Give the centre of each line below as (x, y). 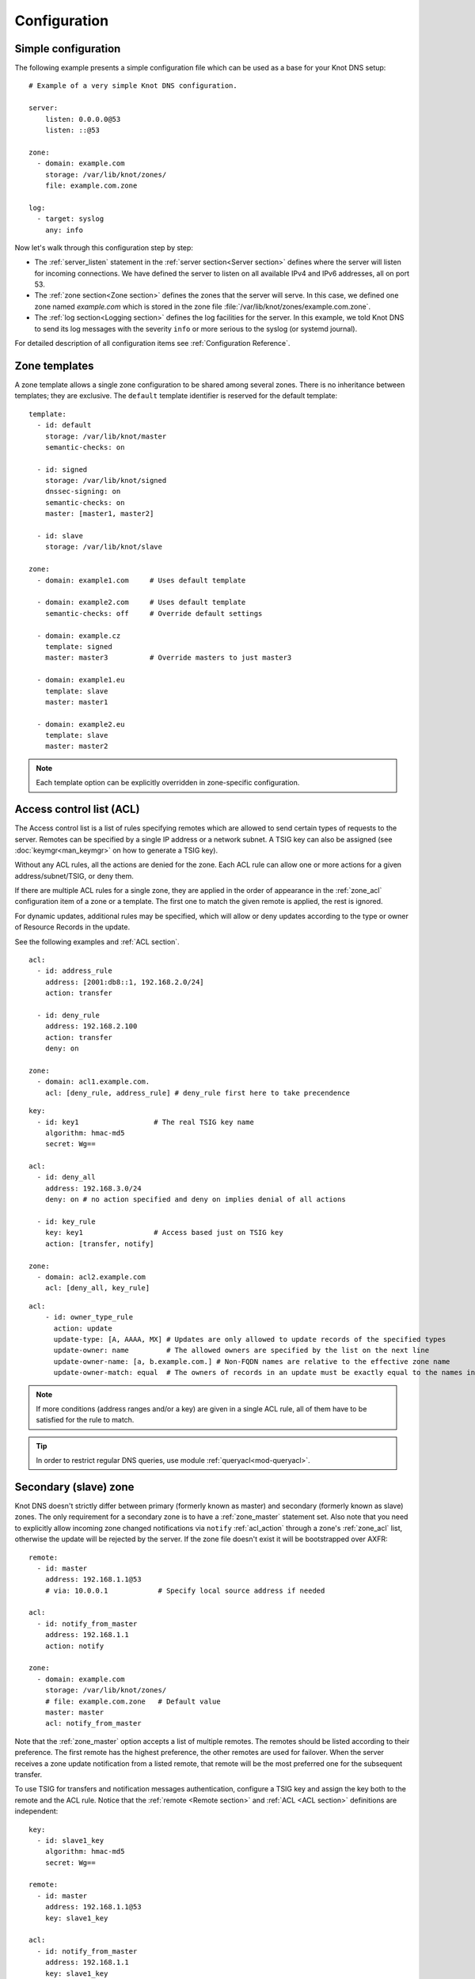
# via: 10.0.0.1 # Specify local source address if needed (185, 1590)
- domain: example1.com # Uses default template (141, 580)
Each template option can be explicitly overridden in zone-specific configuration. (168, 783)
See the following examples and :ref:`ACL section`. (97, 941)
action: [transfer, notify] (99, 1244)
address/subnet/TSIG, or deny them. (74, 876)
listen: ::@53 (72, 130)
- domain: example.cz (79, 636)
